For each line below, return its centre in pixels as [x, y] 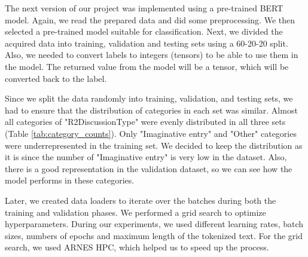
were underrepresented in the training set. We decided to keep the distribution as [154, 145]
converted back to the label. [56, 78]
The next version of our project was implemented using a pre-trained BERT [144, 8]
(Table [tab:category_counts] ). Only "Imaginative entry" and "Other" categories [151, 133]
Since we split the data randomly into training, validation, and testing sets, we [149, 98]
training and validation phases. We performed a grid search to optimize [135, 212]
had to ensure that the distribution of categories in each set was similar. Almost [151, 110]
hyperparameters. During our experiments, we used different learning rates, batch [154, 224]
